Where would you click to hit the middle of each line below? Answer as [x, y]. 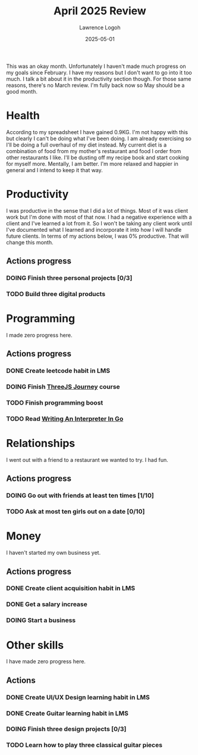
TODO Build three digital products [56, 294]
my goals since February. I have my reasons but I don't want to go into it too [99, 72]
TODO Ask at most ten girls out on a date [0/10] [76, 512]
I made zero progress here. [39, 335]
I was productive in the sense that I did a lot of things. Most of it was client [97, 210]
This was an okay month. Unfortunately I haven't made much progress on [96, 66]
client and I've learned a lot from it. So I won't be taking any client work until [99, 223]
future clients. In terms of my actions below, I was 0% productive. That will [98, 236]
